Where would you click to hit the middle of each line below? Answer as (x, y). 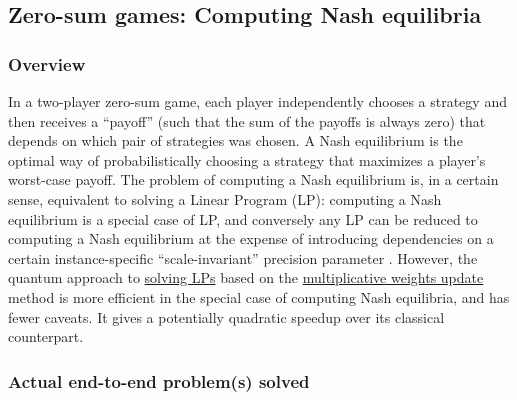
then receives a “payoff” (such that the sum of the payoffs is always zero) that (247, 120)
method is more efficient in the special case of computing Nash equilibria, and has (259, 296)
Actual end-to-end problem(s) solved (159, 380)
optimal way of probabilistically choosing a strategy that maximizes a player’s (247, 159)
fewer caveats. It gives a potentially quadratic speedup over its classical (226, 316)
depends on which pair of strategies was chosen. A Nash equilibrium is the (235, 140)
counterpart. (46, 336)
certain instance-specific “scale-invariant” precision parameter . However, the (243, 257)
